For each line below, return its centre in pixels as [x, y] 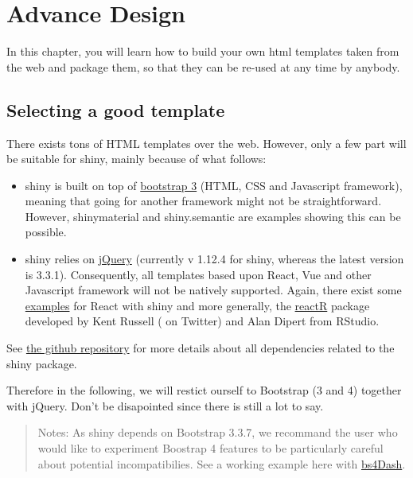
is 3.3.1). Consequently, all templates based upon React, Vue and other [198, 274]
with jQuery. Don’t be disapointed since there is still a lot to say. [165, 405]
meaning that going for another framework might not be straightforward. [203, 201]
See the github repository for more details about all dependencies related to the [201, 348]
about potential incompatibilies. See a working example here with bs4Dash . [222, 463]
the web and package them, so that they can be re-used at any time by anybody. [203, 66]
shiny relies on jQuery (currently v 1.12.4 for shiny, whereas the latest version [214, 259]
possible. [46, 232]
